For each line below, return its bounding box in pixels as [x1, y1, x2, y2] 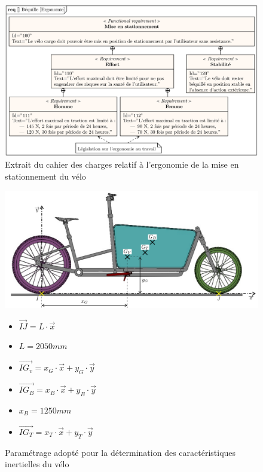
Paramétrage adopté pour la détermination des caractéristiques [5, 446, 236, 458]
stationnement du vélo [5, 170, 86, 182]
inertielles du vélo [5, 458, 69, 470]
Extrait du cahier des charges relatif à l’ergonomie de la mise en [5, 158, 239, 171]
